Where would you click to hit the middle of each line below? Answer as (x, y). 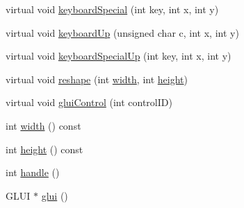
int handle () (33, 172)
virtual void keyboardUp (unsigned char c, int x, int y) (122, 32)
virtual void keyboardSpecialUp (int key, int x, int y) (119, 56)
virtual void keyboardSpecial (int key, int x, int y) (112, 9)
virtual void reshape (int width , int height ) (97, 79)
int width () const (43, 125)
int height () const (44, 149)
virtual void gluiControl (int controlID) (89, 102)
